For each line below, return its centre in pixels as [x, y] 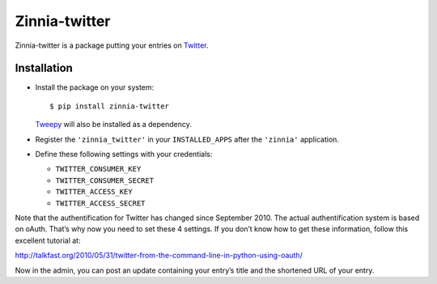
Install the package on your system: [95, 87]
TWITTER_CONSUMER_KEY [98, 169]
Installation [44, 68]
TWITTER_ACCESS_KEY [94, 192]
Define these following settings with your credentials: [124, 155]
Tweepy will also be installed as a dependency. [113, 125]
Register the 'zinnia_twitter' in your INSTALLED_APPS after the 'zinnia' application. [187, 139]
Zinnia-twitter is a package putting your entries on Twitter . [112, 45]
